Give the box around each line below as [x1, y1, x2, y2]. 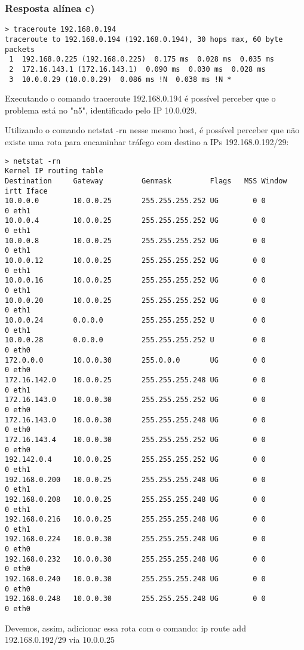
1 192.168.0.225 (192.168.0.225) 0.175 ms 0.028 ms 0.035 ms [9, 55, 275, 64]
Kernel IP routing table [5, 167, 103, 176]
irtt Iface [5, 186, 48, 195]
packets [5, 45, 35, 54]
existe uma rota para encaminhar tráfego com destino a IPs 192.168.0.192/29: [5, 135, 289, 148]
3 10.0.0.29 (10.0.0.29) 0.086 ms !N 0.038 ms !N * [9, 75, 232, 84]
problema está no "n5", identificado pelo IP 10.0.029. [5, 103, 197, 116]
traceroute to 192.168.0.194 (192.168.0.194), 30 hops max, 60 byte [5, 35, 283, 44]
